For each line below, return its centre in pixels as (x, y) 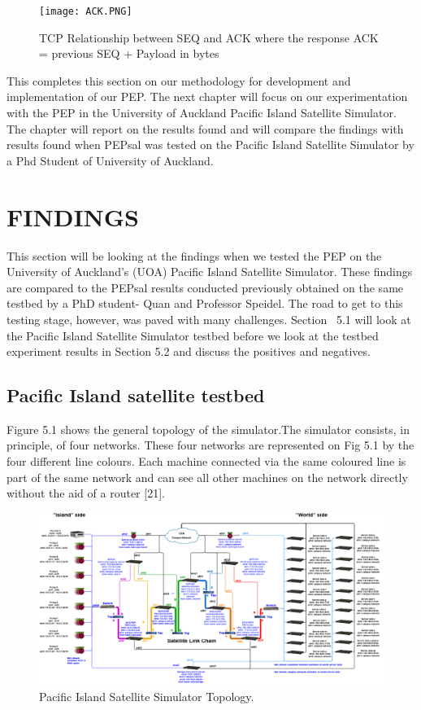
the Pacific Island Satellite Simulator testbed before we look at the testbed (193, 335)
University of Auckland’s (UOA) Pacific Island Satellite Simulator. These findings (210, 272)
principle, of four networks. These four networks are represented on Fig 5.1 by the (210, 445)
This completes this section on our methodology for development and (179, 80)
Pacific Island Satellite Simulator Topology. (147, 697)
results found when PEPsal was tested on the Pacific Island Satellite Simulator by (210, 145)
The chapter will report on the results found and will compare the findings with (205, 128)
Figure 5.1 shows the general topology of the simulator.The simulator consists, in (208, 429)
